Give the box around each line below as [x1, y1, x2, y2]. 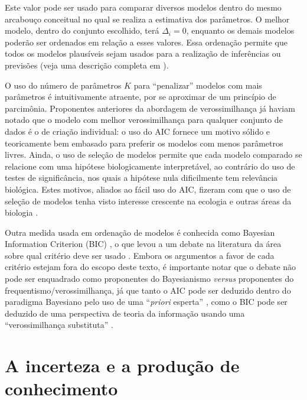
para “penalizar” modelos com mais [133, 79, 262, 91]
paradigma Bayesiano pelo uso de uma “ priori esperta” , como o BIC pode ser [5, 295, 288, 308]
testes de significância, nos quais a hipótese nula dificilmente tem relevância [5, 171, 278, 184]
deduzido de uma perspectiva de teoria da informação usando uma [5, 307, 245, 319]
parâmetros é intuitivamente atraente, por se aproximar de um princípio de [5, 90, 276, 103]
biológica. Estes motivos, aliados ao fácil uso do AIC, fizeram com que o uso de [5, 183, 291, 195]
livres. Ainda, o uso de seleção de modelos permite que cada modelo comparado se [5, 148, 302, 161]
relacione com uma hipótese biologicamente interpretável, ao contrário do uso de [5, 160, 295, 172]
